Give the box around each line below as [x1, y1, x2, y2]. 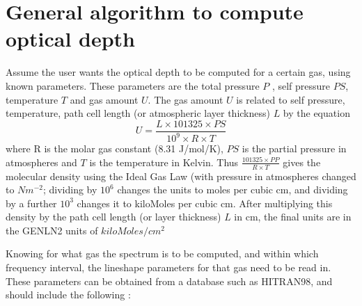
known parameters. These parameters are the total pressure [6, 78, 260, 92]
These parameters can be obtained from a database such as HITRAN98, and [6, 273, 333, 288]
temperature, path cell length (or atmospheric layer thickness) [6, 106, 270, 120]
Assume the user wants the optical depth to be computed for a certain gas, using [6, 65, 351, 79]
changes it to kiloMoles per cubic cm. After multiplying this [77, 195, 333, 210]
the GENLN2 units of [6, 223, 98, 237]
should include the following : [6, 287, 131, 302]
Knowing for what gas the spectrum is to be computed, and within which [6, 246, 319, 261]
